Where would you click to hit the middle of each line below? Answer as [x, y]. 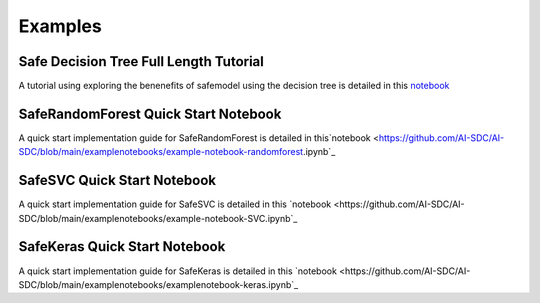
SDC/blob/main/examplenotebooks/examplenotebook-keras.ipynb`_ [158, 284]
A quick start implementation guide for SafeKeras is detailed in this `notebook [177, 271]
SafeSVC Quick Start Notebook [117, 180]
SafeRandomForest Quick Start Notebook [150, 113]
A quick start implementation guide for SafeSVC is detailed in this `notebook [175, 204]
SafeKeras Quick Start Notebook [122, 246]
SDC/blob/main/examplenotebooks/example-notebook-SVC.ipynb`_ [158, 218]
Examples [60, 26]
